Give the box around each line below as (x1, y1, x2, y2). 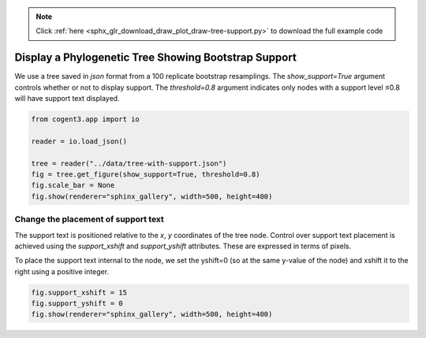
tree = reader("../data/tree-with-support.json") (31, 158, 227, 168)
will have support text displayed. (14, 94, 120, 103)
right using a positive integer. (14, 266, 110, 276)
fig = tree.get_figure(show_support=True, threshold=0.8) (31, 170, 260, 179)
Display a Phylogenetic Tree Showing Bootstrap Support (14, 51, 297, 65)
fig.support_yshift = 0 (31, 299, 124, 308)
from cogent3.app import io (31, 115, 140, 124)
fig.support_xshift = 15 (31, 288, 128, 297)
